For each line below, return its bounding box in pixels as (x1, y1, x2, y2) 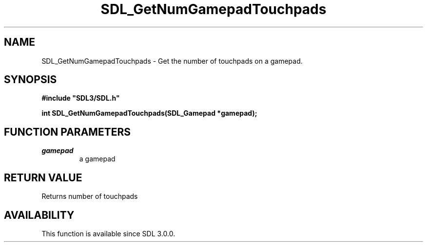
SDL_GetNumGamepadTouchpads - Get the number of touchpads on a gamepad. (41, 56, 303, 65)
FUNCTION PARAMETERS (4, 125, 131, 138)
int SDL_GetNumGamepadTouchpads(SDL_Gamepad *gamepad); (41, 109, 257, 118)
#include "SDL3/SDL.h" (41, 94, 120, 103)
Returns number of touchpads (41, 192, 138, 201)
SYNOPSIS (4, 73, 57, 86)
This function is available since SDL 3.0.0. (41, 229, 175, 238)
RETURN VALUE (4, 171, 82, 184)
